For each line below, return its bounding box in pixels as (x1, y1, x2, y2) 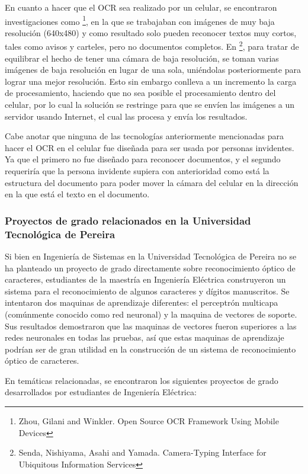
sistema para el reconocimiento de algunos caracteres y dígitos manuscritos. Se (5, 284, 290, 297)
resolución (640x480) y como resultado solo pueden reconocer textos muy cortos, (5, 26, 297, 39)
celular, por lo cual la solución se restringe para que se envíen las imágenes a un (5, 98, 295, 111)
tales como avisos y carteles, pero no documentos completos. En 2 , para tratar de (5, 39, 299, 53)
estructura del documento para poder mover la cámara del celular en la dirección (5, 176, 299, 188)
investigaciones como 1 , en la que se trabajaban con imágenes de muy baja (5, 13, 275, 27)
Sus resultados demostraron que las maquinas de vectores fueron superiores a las (5, 319, 297, 332)
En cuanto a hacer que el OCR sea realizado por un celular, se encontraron (5, 1, 277, 13)
